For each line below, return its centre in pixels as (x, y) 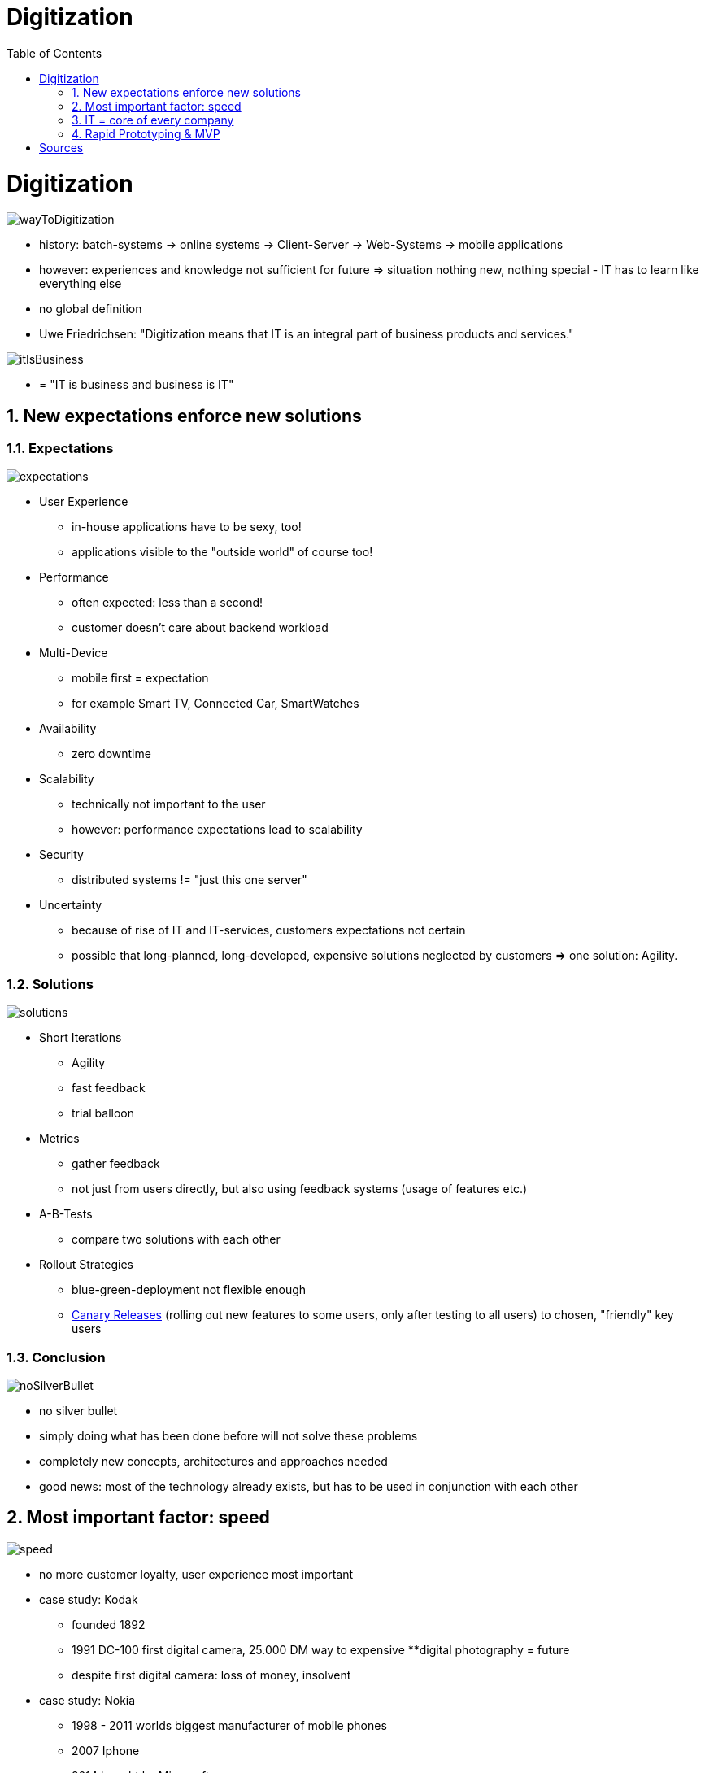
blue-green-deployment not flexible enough (189, 1290)
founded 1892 (109, 1624)
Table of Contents (54, 53)
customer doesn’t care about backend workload (200, 628)
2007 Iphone (106, 1750)
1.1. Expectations (60, 449)
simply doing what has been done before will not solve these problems (228, 1435)
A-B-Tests (66, 1214)
